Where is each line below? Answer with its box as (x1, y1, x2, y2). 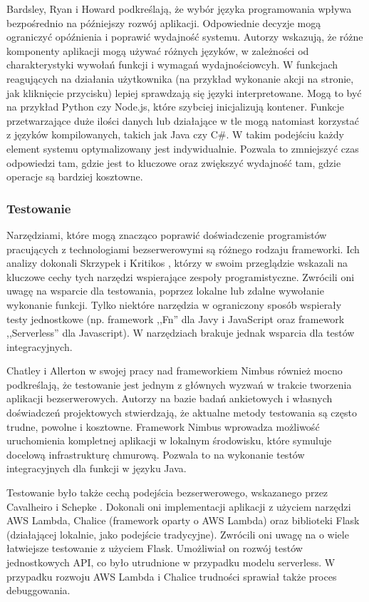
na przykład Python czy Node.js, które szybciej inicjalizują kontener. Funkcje (6, 99, 345, 114)
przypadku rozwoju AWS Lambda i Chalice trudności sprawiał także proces (6, 568, 337, 583)
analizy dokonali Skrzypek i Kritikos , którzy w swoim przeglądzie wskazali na (6, 255, 348, 270)
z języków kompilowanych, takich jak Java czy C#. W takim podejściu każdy (6, 127, 344, 142)
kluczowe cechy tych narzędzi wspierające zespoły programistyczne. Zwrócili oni (6, 269, 355, 284)
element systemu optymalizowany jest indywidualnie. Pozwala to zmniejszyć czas (6, 141, 359, 155)
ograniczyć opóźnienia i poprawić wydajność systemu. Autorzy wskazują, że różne (6, 29, 363, 44)
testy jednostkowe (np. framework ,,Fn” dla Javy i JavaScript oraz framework (6, 311, 345, 326)
